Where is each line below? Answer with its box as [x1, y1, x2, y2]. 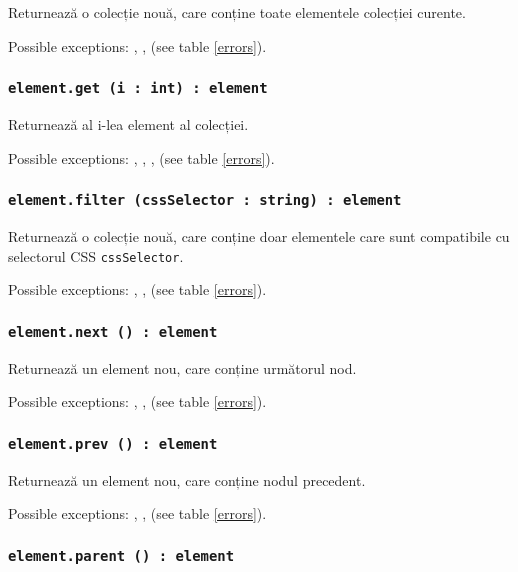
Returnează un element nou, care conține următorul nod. [8, 357, 357, 378]
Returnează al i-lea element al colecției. [8, 113, 249, 134]
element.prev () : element [8, 435, 218, 452]
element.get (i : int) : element [8, 80, 268, 97]
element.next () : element [8, 323, 218, 340]
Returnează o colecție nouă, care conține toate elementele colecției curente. [8, 2, 466, 22]
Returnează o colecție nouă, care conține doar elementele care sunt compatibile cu [8, 225, 510, 246]
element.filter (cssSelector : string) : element [8, 192, 402, 209]
